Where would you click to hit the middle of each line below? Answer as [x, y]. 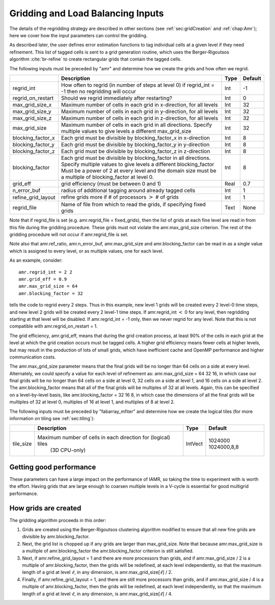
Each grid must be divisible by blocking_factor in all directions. [136, 158]
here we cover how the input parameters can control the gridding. [78, 35]
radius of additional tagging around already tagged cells [128, 190]
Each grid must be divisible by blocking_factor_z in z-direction [136, 151]
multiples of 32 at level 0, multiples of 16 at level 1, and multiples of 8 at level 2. [92, 402]
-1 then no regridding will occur [99, 91]
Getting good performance [53, 467]
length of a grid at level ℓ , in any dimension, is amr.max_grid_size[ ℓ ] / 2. [97, 572]
